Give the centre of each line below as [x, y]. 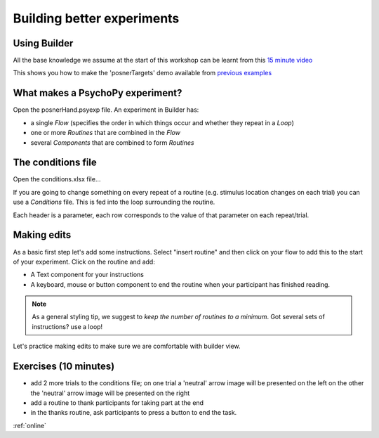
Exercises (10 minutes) [64, 367]
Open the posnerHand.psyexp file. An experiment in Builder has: [106, 110]
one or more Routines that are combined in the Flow [105, 133]
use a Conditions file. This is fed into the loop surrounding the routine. [114, 202]
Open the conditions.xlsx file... [57, 179]
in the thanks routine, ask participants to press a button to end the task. [134, 413]
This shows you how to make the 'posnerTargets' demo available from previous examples [142, 73]
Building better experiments [96, 18]
